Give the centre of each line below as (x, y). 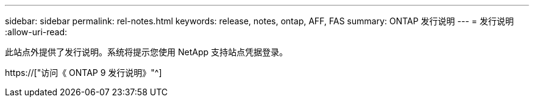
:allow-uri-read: (36, 32)
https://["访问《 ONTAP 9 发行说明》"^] (84, 73)
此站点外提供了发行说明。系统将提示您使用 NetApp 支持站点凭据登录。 (146, 52)
